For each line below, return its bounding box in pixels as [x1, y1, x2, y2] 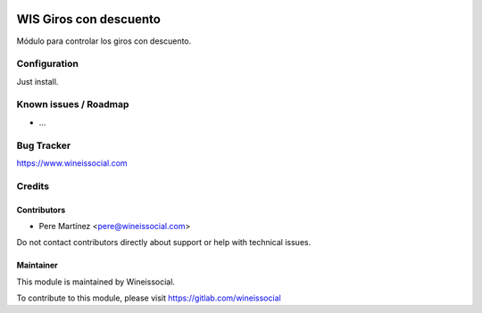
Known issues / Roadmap [16, 98, 129, 111]
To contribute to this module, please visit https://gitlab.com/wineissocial [16, 292, 281, 303]
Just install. [16, 76, 59, 86]
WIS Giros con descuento [16, 12, 161, 27]
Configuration [16, 58, 79, 70]
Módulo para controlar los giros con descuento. [16, 36, 192, 46]
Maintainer [16, 259, 58, 271]
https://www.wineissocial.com [16, 157, 129, 169]
